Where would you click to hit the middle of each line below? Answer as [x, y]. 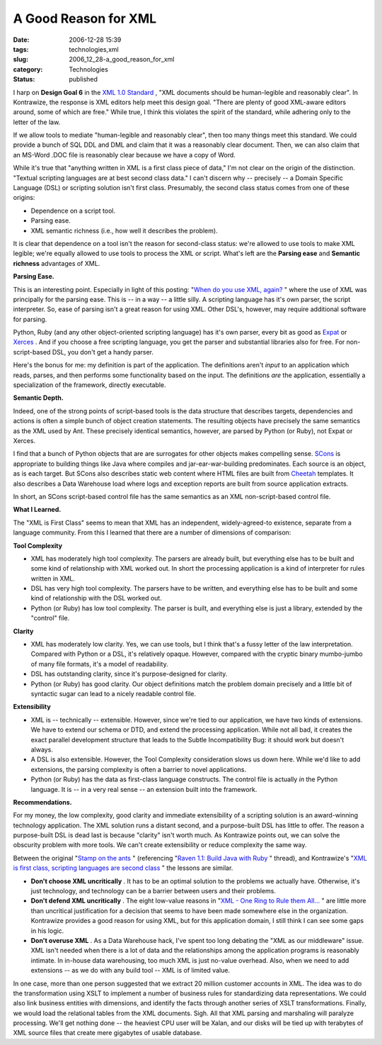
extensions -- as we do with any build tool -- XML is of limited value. [130, 971]
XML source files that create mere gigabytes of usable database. [108, 1033]
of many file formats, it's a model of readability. [100, 664]
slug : [21, 60]
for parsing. [30, 319]
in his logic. [47, 931]
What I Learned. [37, 510]
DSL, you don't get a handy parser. [103, 352]
